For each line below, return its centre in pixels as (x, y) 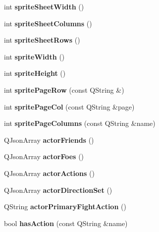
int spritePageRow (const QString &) (64, 89)
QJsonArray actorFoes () (44, 156)
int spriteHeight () (35, 73)
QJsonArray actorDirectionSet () (58, 190)
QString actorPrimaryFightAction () (65, 206)
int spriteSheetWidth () (44, 6)
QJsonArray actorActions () (49, 173)
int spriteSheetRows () (42, 40)
